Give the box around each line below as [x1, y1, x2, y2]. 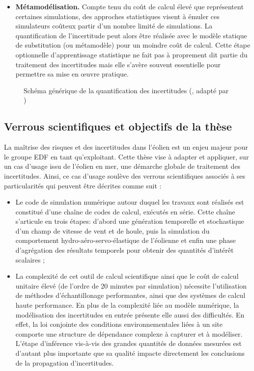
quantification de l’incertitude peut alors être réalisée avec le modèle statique [15, 30, 247, 40]
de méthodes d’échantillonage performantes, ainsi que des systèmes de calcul [15, 290, 246, 300]
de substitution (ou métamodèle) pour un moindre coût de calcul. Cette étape [15, 40, 251, 50]
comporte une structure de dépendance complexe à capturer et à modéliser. [15, 328, 243, 339]
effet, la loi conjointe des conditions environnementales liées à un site [15, 319, 223, 329]
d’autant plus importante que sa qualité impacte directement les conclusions [15, 348, 245, 358]
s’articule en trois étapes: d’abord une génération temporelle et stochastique [15, 216, 244, 226]
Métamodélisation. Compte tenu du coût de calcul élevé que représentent [15, 1, 244, 11]
